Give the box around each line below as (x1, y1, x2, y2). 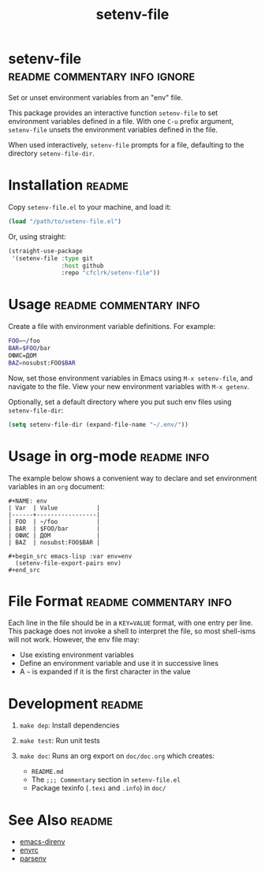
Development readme (8, 694, 144, 712)
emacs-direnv (19, 837, 65, 847)
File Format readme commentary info (8, 592, 233, 610)
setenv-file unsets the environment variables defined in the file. (8, 125, 218, 134)
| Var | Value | (8, 503, 101, 512)
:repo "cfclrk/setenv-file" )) (61, 269, 160, 277)
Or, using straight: (8, 231, 66, 241)
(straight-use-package (8, 247, 83, 255)
